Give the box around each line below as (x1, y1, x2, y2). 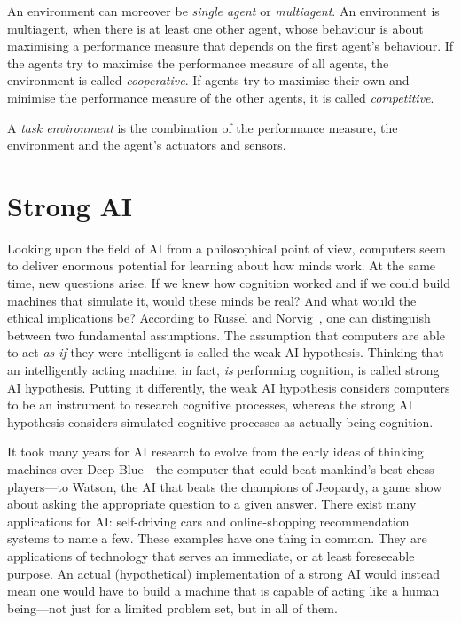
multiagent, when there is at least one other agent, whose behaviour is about (7, 19, 424, 37)
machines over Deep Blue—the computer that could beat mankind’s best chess (7, 460, 434, 478)
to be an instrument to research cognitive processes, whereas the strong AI (7, 395, 413, 414)
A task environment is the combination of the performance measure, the (7, 118, 398, 136)
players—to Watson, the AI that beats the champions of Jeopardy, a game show (7, 477, 442, 495)
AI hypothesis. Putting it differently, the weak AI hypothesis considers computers (7, 378, 450, 396)
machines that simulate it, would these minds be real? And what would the (7, 291, 417, 309)
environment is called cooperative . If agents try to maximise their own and (7, 71, 410, 90)
